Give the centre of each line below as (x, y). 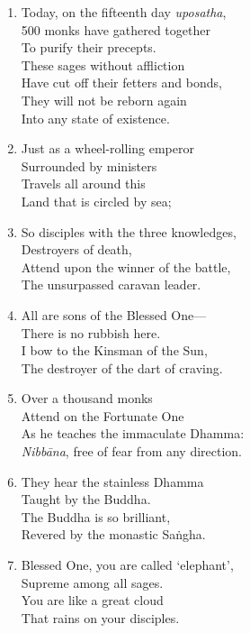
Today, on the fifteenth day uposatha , (124, 12)
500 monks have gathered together (116, 29)
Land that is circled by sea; (96, 201)
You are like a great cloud (92, 600)
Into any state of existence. (95, 118)
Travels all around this (83, 183)
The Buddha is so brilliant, (96, 516)
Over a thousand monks (87, 398)
